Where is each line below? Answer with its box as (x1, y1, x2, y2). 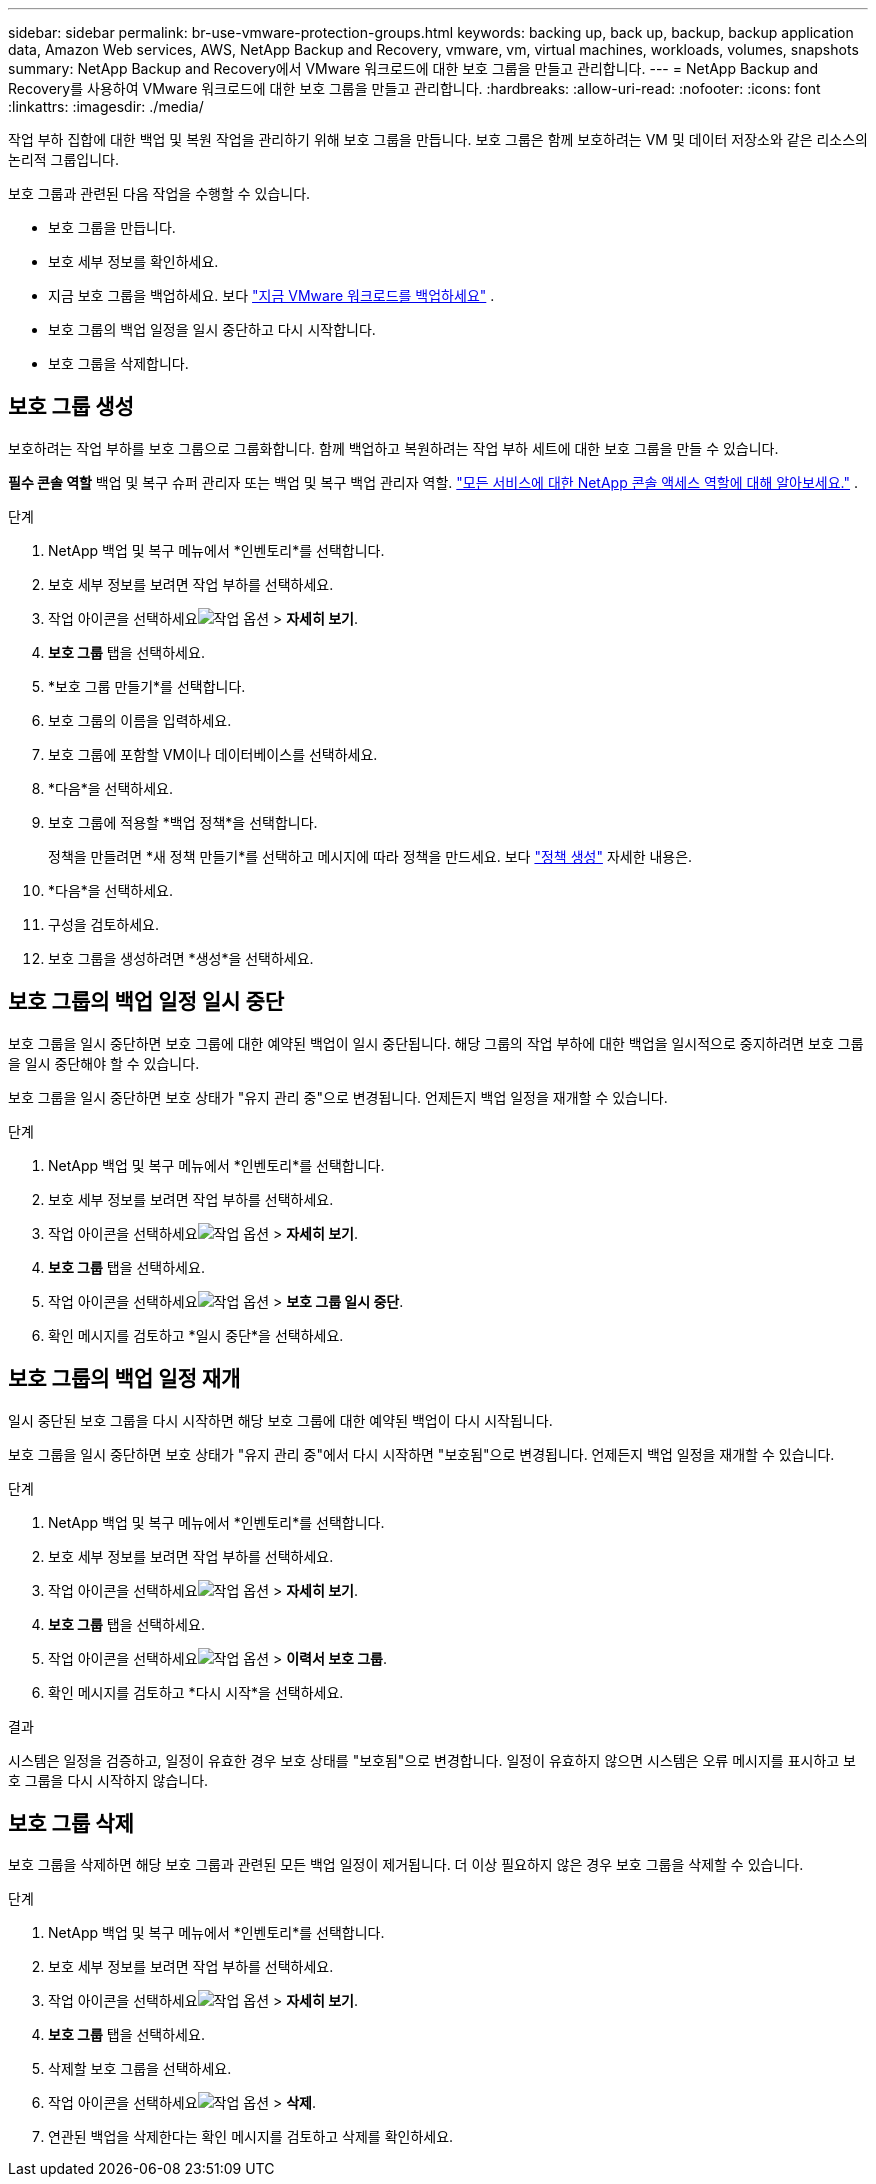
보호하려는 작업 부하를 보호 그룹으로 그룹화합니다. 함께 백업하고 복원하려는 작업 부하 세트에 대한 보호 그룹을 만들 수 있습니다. (8, 439, 779, 457)
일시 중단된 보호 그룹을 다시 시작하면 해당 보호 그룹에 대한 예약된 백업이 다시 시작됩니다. (8, 1411, 553, 1429)
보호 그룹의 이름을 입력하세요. (48, 711, 232, 729)
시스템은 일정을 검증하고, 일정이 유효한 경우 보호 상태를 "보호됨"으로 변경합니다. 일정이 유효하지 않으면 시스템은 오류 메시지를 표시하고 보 (8, 1751, 856, 1769)
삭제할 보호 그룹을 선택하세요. (48, 2060, 232, 2078)
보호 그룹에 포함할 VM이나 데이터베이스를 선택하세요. (48, 745, 378, 763)
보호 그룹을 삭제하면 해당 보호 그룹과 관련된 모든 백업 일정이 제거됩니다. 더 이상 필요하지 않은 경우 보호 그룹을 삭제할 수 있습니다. (8, 1856, 804, 1874)
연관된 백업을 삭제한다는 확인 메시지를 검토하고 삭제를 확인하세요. (48, 2128, 454, 2146)
